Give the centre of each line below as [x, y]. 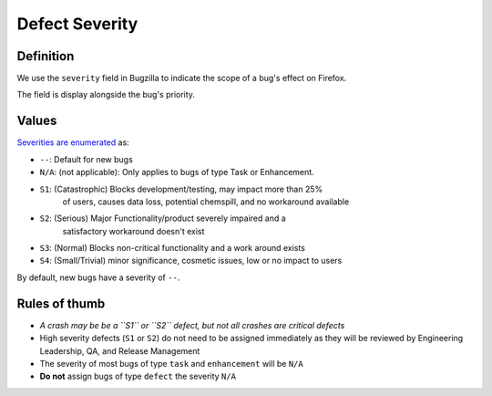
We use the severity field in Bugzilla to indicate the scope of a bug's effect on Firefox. [182, 78]
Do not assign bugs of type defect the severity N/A [138, 376]
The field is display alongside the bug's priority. [106, 95]
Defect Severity [77, 24]
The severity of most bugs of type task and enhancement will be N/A [172, 363]
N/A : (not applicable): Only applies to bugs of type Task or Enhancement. [177, 172]
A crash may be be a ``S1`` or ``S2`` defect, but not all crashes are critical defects [192, 325]
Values [37, 121]
